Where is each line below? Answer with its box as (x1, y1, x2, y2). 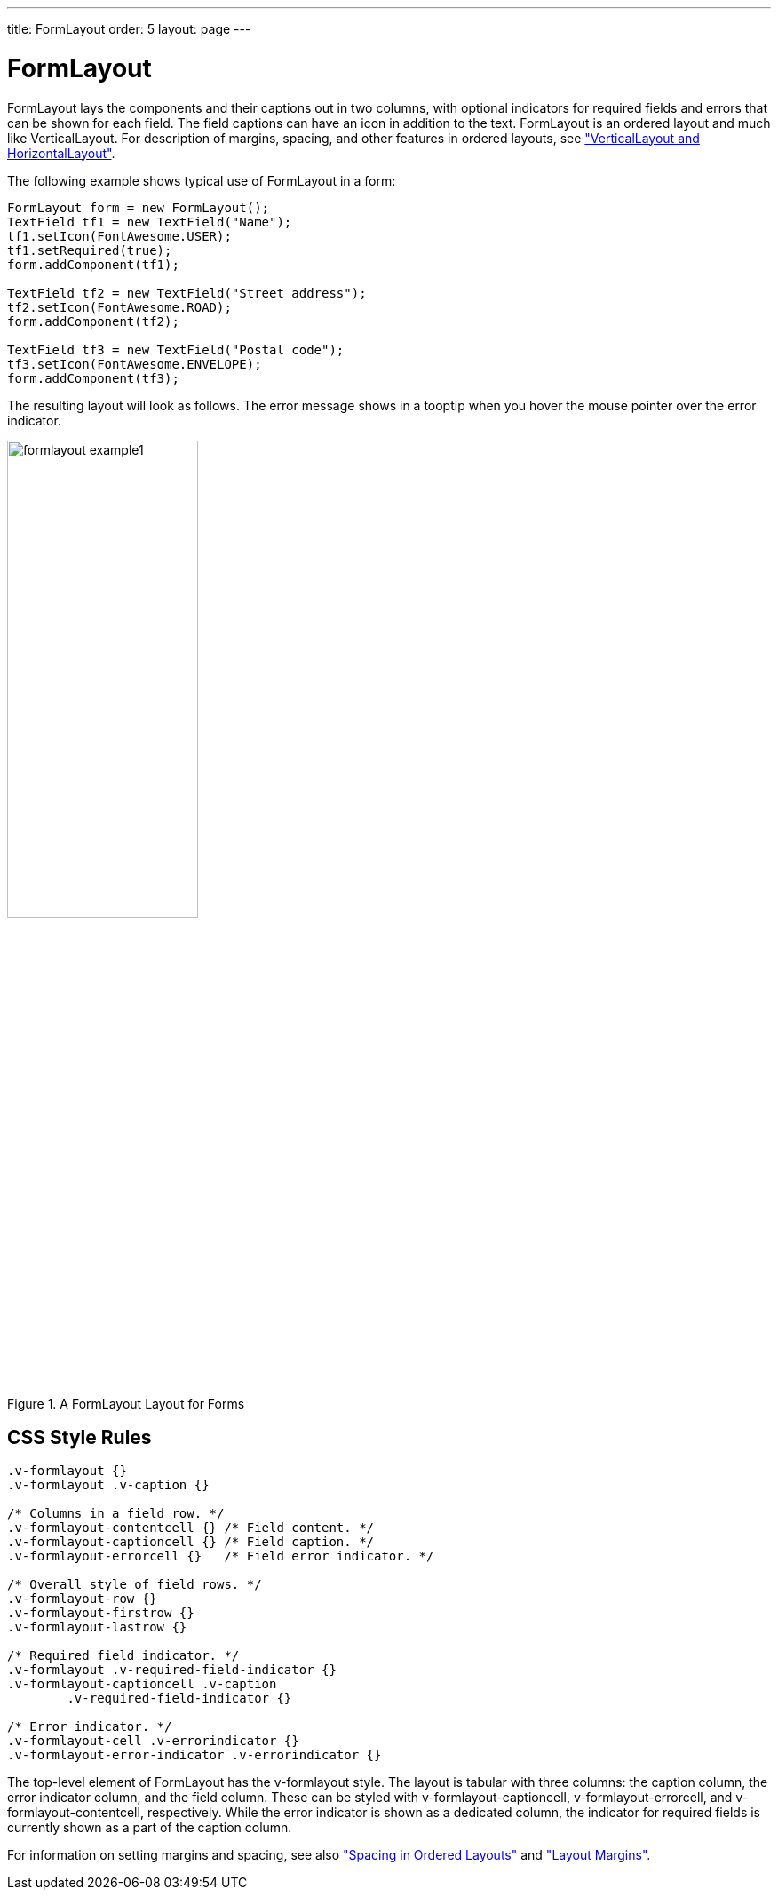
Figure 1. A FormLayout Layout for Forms (7, 1395, 245, 1411)
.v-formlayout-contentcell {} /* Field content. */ (7, 1520, 375, 1536)
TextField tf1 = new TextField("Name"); (7, 214, 292, 229)
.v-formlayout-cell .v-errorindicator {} (7, 1734, 299, 1749)
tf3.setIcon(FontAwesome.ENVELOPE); (7, 356, 262, 371)
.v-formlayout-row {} (7, 1591, 157, 1607)
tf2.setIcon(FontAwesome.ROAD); (7, 299, 232, 314)
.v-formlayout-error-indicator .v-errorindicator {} (7, 1748, 382, 1763)
